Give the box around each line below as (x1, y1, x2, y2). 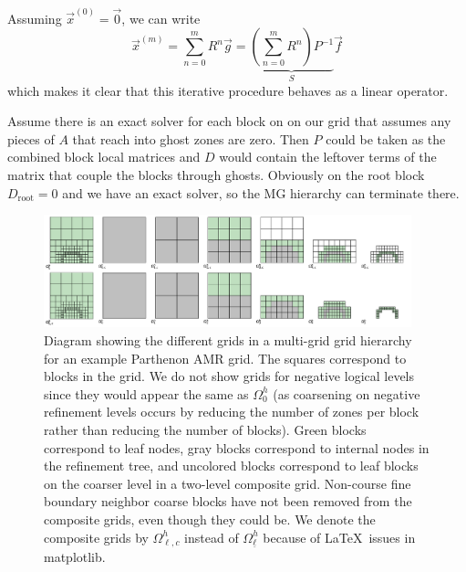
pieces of (7, 129, 55, 148)
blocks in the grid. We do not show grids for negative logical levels (44, 366, 415, 386)
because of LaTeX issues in (263, 527, 416, 546)
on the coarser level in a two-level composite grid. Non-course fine (44, 473, 411, 493)
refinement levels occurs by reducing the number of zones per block (44, 402, 419, 421)
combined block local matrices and (7, 147, 201, 166)
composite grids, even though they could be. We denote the (44, 510, 376, 529)
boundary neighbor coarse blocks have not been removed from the (44, 492, 412, 511)
